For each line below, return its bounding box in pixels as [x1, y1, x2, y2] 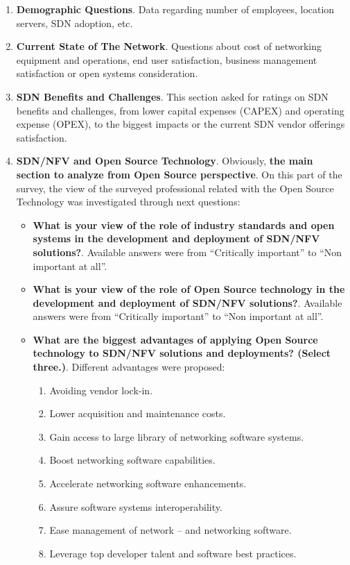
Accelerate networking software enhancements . [49, 476, 247, 491]
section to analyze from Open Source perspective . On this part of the [16, 167, 342, 181]
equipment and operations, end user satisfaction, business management [16, 52, 317, 67]
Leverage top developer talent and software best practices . [49, 546, 297, 560]
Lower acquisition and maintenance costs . [49, 406, 226, 421]
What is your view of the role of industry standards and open [33, 217, 335, 232]
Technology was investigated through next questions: [16, 194, 240, 209]
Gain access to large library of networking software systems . [49, 429, 304, 444]
